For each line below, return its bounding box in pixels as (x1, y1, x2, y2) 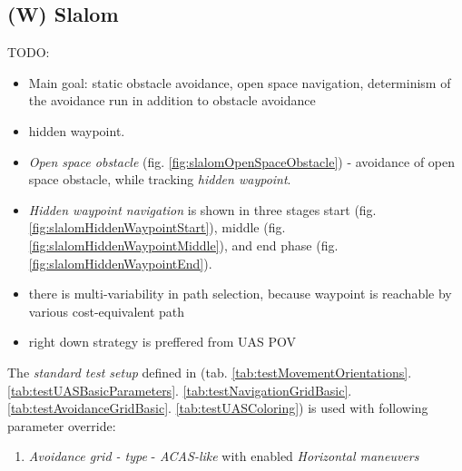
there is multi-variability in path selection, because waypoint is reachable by (28, 284, 452, 303)
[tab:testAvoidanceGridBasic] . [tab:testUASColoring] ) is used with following (7, 398, 428, 417)
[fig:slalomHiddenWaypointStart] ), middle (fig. (28, 218, 286, 237)
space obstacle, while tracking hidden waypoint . (28, 170, 291, 189)
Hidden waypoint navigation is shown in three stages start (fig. (28, 200, 377, 219)
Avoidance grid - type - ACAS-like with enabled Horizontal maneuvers (28, 446, 419, 466)
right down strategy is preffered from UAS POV (28, 332, 296, 351)
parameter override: (7, 416, 116, 435)
